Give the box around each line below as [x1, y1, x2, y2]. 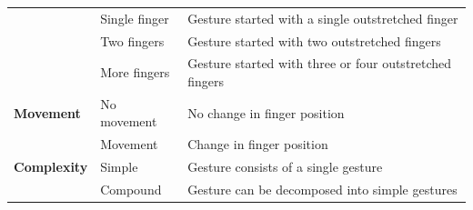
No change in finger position [187, 103, 345, 122]
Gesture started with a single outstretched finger [187, 8, 458, 27]
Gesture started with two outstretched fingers [187, 31, 441, 50]
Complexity [14, 157, 88, 176]
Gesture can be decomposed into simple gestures [187, 180, 458, 198]
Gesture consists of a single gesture [187, 157, 383, 176]
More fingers [100, 63, 170, 82]
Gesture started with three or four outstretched [187, 54, 452, 73]
